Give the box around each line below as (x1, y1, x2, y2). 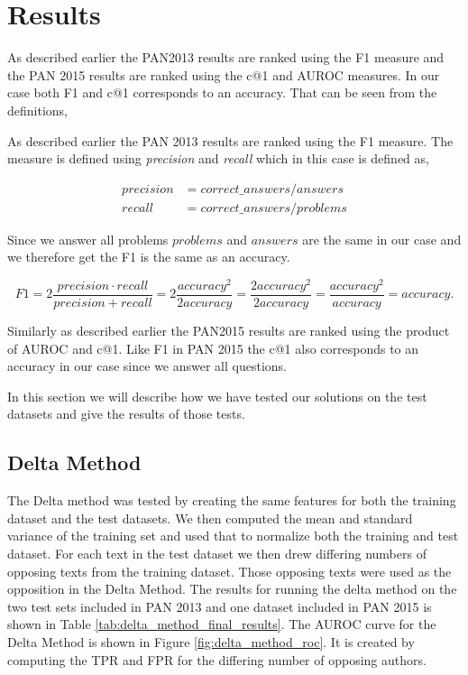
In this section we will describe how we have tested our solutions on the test (7, 386, 427, 405)
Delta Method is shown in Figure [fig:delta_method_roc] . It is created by (7, 633, 415, 651)
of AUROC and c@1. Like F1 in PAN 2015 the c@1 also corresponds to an (7, 338, 419, 357)
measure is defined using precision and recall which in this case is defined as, (7, 149, 429, 168)
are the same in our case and (302, 229, 462, 248)
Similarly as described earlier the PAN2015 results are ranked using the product (7, 321, 450, 340)
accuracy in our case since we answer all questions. (7, 356, 288, 375)
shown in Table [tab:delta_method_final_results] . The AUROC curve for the (7, 615, 436, 633)
